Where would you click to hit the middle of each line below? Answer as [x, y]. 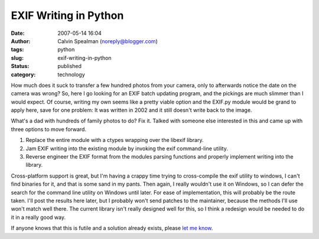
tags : [17, 50]
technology [71, 75]
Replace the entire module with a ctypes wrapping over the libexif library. [115, 140]
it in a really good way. [38, 217]
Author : [21, 41]
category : [23, 75]
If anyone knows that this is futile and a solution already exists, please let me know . [112, 228]
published [70, 66]
